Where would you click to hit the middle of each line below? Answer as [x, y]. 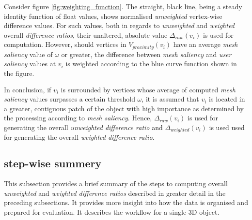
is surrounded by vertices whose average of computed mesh [148, 89]
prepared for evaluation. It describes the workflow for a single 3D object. [112, 212]
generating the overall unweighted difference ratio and [83, 127]
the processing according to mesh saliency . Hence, [78, 118]
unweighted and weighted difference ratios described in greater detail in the [115, 193]
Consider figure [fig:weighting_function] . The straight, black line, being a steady [123, 6]
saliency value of [28, 54]
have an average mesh [205, 44]
